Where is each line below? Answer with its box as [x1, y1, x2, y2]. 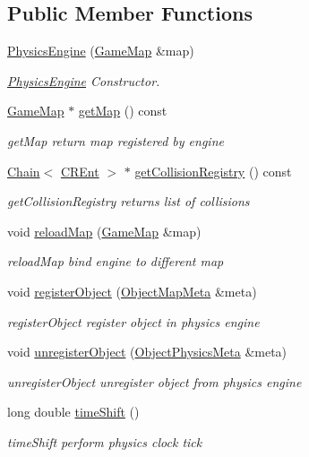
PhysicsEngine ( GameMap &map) [7, 41, 194, 60]
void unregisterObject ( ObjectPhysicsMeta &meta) [7, 342, 288, 361]
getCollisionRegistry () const [134, 161, 292, 180]
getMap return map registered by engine [7, 131, 224, 150]
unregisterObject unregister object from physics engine [7, 372, 302, 391]
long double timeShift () [7, 402, 140, 421]
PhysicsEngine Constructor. [7, 71, 160, 90]
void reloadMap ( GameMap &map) [7, 221, 202, 240]
